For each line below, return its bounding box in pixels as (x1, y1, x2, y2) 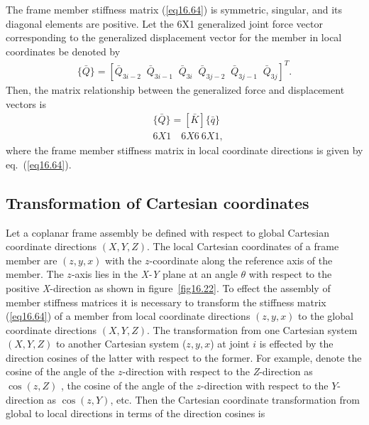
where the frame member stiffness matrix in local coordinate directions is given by (6, 143, 363, 158)
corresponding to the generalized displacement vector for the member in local (6, 30, 342, 45)
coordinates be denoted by (6, 43, 121, 58)
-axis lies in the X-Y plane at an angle (71, 267, 238, 281)
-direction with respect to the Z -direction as (122, 364, 313, 379)
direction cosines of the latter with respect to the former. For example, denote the (6, 350, 362, 365)
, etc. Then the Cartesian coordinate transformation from (110, 392, 360, 407)
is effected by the (259, 336, 334, 351)
